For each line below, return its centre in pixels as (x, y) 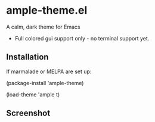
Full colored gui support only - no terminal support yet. (82, 38)
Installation (27, 57)
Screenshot (28, 113)
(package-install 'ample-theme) (45, 83)
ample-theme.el (47, 10)
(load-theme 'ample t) (33, 94)
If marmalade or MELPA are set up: (49, 71)
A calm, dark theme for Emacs (43, 27)
